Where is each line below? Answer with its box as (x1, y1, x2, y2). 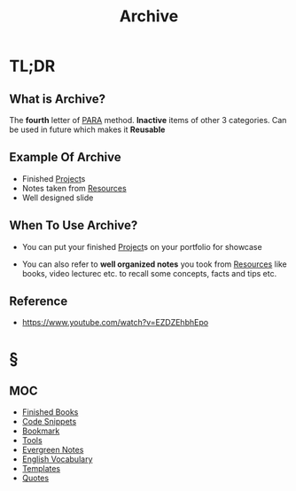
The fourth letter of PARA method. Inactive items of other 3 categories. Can (9, 115, 287, 125)
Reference (9, 294, 68, 309)
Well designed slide (21, 192, 94, 203)
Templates (21, 464, 60, 474)
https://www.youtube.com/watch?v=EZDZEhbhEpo (21, 317, 209, 328)
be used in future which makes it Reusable (9, 124, 166, 135)
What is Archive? (9, 91, 106, 106)
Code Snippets (21, 417, 77, 427)
